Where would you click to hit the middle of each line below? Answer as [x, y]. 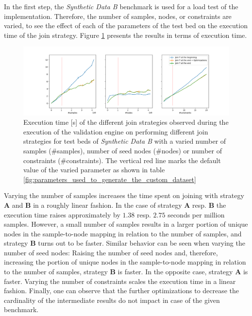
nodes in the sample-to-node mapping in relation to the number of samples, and [123, 233]
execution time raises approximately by [62, 214]
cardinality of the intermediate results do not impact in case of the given [112, 300]
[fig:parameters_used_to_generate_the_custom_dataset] [110, 179]
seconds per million [196, 214]
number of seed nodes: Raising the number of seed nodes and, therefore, [111, 252]
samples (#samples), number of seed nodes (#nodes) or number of [123, 150]
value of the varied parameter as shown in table [94, 170]
